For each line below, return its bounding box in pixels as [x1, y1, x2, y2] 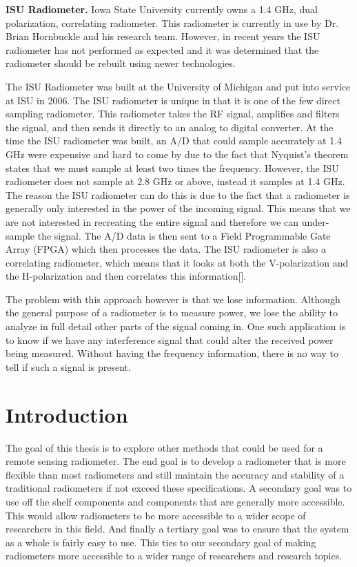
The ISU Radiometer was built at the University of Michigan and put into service [6, 79, 351, 93]
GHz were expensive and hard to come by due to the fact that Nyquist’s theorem [6, 146, 349, 161]
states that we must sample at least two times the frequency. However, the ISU [6, 160, 339, 175]
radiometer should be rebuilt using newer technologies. [6, 56, 236, 70]
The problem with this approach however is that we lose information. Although [6, 291, 340, 306]
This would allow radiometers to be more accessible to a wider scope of [6, 508, 306, 522]
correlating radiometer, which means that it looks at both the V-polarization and [6, 255, 349, 269]
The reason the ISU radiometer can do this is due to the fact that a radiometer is [6, 187, 350, 202]
